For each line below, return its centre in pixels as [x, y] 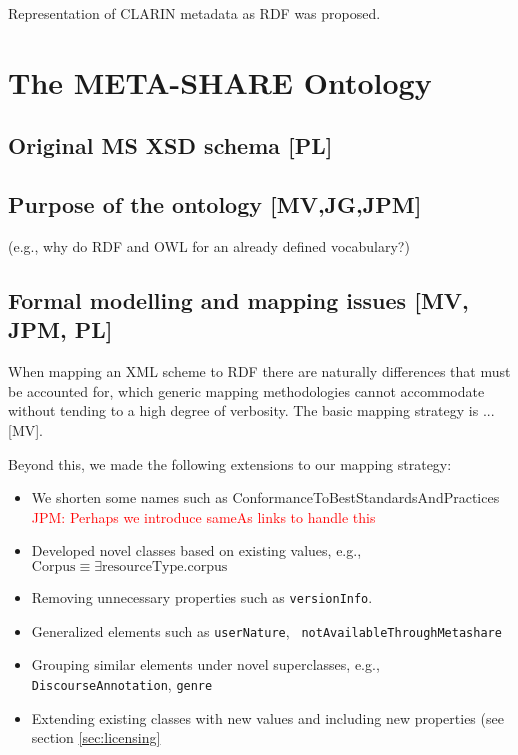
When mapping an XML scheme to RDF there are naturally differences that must [259, 371]
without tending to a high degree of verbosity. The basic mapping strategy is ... [251, 410]
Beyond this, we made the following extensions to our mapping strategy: [230, 463]
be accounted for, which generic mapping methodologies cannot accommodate [246, 390]
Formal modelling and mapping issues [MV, [238, 299]
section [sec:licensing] [96, 737]
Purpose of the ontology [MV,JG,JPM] [215, 204]
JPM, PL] [60, 329]
